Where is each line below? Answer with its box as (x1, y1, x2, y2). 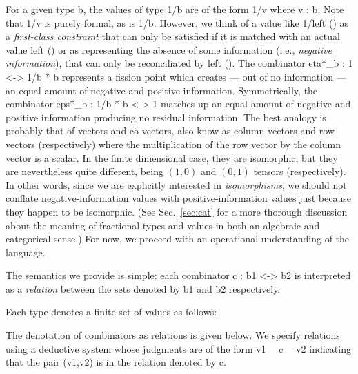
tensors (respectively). (253, 164, 346, 178)
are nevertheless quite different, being (6, 164, 163, 178)
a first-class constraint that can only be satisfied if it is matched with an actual (6, 29, 340, 43)
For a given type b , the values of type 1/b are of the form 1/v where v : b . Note (6, 2, 344, 16)
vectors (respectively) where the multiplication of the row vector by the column (6, 136, 341, 151)
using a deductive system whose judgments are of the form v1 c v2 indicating (6, 341, 351, 355)
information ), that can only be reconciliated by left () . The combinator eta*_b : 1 (6, 56, 353, 70)
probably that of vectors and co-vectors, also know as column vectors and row (6, 123, 335, 138)
